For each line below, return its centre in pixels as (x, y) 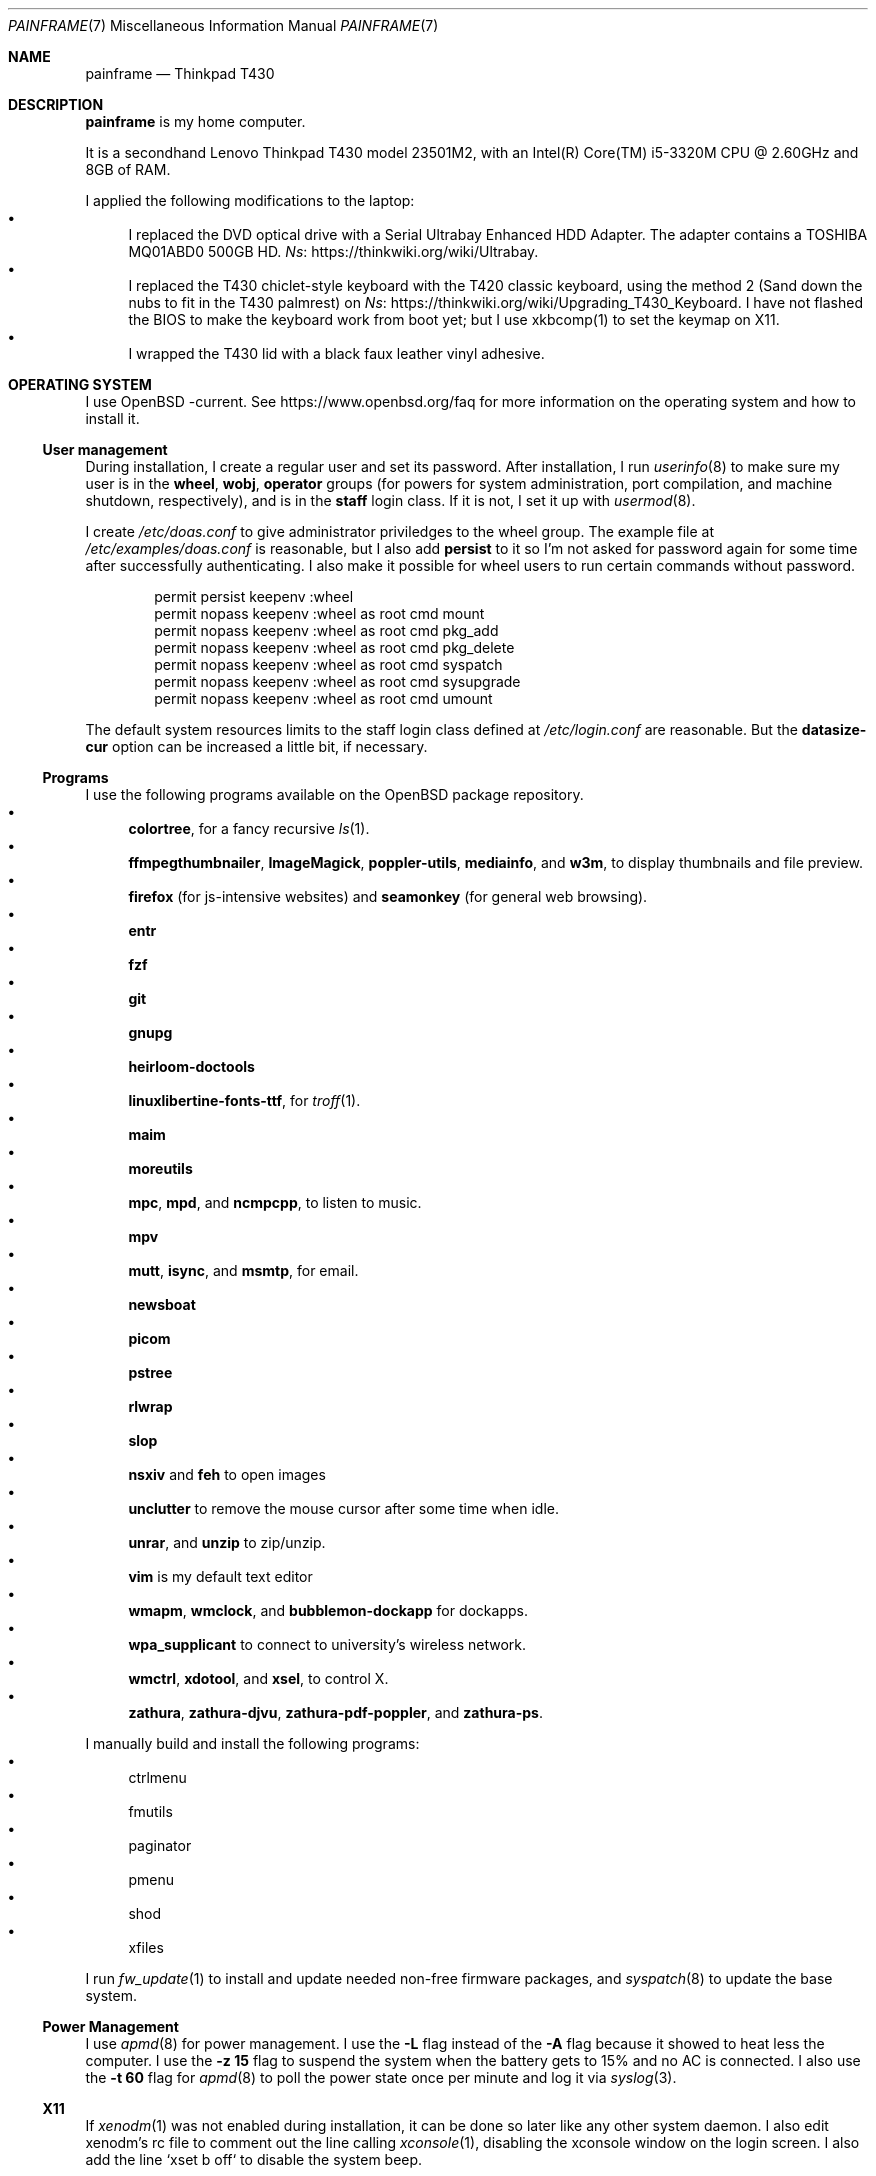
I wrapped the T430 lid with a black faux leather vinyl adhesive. (336, 353)
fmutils (150, 1811)
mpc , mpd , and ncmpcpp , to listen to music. (275, 1202)
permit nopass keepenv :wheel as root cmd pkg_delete (334, 647)
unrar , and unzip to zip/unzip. (227, 1542)
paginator (160, 1845)
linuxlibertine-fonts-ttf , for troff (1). (244, 1100)
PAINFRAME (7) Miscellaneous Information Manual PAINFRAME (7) (223, 25)
